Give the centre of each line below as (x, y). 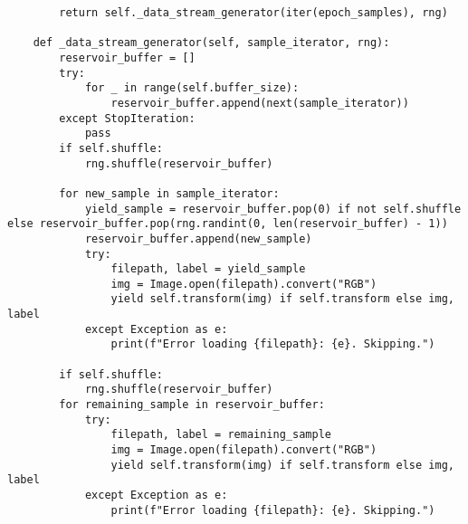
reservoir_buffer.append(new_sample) (198, 238)
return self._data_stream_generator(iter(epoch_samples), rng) (253, 13)
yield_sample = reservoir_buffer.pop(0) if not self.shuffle (273, 209)
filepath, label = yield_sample (208, 269)
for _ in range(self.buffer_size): (192, 88)
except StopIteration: (127, 118)
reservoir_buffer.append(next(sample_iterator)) (260, 103)
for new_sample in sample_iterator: (169, 193)
